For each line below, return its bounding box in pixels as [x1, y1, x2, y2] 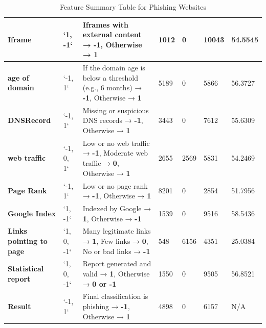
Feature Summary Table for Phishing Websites [60, 2, 206, 12]
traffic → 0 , [82, 158, 119, 168]
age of [8, 72, 29, 83]
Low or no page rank [82, 180, 148, 191]
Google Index [8, 208, 56, 218]
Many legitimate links [82, 225, 151, 236]
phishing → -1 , [82, 301, 130, 312]
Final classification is [82, 291, 148, 301]
